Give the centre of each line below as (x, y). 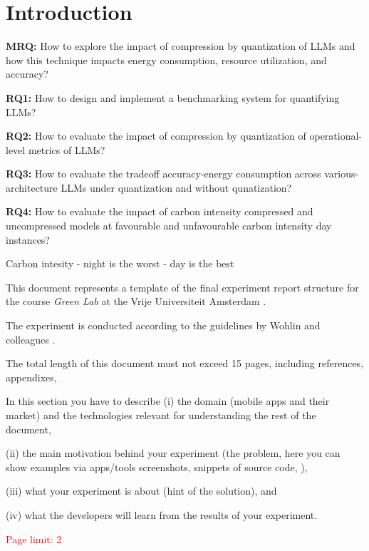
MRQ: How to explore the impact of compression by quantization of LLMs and (181, 46)
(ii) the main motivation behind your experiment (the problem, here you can (173, 453)
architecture (32, 187)
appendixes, (31, 377)
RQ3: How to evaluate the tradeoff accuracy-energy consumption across (163, 174)
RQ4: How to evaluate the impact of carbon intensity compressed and (160, 211)
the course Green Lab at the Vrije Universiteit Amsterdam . (136, 301)
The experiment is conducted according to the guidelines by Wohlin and (163, 325)
